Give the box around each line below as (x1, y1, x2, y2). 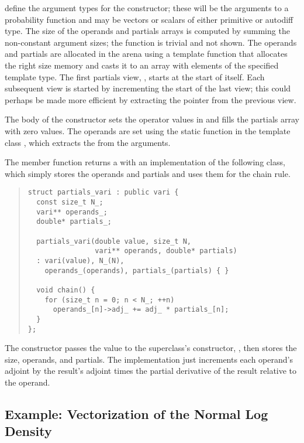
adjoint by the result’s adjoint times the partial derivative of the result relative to (5, 364, 297, 377)
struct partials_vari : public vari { (27, 188, 179, 197)
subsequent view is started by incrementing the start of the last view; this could (5, 82, 291, 94)
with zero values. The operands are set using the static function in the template (5, 124, 291, 137)
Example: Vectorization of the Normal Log (5, 404, 268, 422)
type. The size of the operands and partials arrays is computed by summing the (5, 25, 290, 37)
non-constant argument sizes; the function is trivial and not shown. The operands (5, 36, 297, 48)
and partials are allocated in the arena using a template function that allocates (5, 47, 288, 60)
